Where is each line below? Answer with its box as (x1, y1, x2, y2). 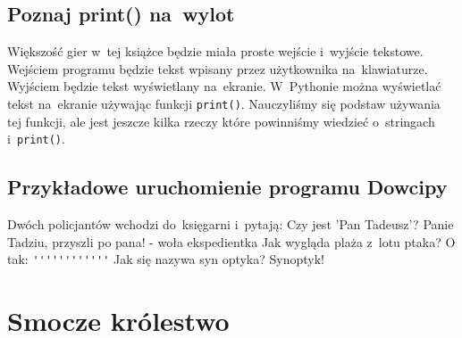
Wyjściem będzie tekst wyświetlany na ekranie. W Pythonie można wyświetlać (7, 77, 441, 95)
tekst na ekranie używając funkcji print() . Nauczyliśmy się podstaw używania (7, 94, 441, 112)
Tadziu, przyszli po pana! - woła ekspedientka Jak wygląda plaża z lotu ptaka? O (7, 232, 456, 251)
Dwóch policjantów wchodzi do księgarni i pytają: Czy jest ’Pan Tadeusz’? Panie (7, 215, 454, 234)
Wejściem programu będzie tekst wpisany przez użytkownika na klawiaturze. (7, 59, 428, 78)
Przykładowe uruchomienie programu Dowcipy (7, 173, 448, 201)
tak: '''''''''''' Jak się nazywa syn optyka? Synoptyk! (7, 250, 324, 268)
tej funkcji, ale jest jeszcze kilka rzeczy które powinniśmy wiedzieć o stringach (7, 111, 435, 130)
